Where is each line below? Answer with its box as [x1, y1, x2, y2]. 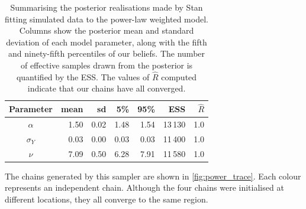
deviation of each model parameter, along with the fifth [6, 35, 207, 48]
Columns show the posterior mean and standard [19, 24, 194, 37]
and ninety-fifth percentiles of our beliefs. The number [8, 47, 205, 60]
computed [161, 70, 197, 83]
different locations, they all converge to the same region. [5, 193, 208, 205]
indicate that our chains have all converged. [27, 82, 186, 94]
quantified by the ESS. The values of [16, 70, 150, 83]
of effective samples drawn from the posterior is [20, 58, 193, 71]
